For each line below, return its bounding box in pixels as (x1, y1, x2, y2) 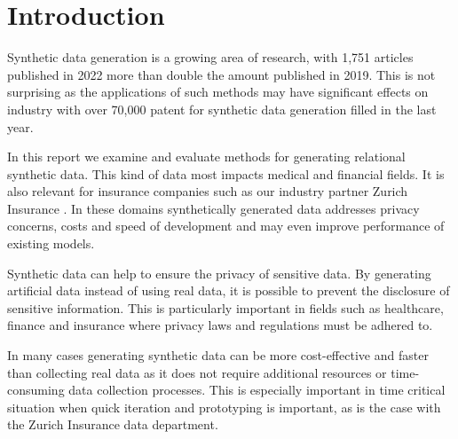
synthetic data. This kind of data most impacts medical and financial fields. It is (7, 164, 445, 183)
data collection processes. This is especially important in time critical (68, 380, 446, 399)
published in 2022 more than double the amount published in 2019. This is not (7, 65, 436, 83)
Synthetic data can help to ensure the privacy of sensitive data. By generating (7, 263, 431, 282)
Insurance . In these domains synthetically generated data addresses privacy (7, 199, 420, 217)
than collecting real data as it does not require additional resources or (7, 363, 387, 381)
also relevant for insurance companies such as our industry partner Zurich (7, 182, 408, 200)
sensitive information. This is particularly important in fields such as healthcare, (7, 298, 444, 317)
